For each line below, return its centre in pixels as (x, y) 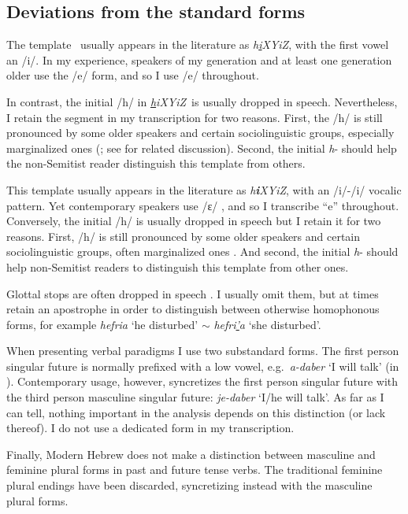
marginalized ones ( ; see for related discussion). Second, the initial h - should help (202, 148)
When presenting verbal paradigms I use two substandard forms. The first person (203, 351)
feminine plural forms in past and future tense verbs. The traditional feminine (195, 470)
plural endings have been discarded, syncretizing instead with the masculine (189, 485)
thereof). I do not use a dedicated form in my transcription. (150, 428)
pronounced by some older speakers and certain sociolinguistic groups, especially (200, 133)
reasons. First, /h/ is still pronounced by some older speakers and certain (184, 236)
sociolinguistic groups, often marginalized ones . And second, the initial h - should (202, 251)
